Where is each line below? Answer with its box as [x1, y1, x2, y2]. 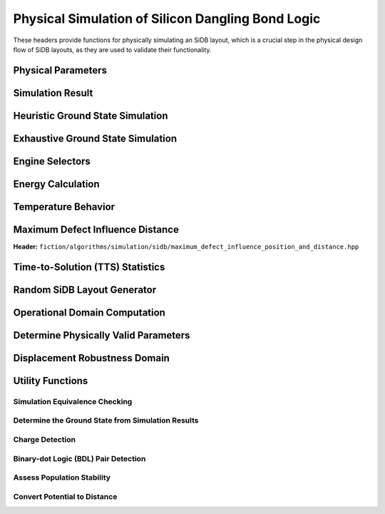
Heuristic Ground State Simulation [13, 109, 168, 121]
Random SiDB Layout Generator [13, 283, 157, 296]
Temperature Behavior [13, 201, 115, 213]
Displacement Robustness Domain [13, 352, 170, 364]
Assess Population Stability [13, 473, 111, 483]
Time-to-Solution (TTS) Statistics [13, 261, 165, 273]
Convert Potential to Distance [13, 491, 118, 501]
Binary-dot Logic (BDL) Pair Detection [13, 453, 146, 463]
